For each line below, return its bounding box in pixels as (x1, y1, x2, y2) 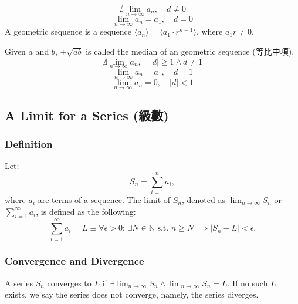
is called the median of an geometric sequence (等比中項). (86, 45, 294, 58)
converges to (47, 276, 92, 289)
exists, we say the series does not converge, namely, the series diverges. (5, 288, 259, 300)
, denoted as (182, 194, 225, 205)
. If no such (227, 276, 268, 289)
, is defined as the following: (36, 205, 136, 217)
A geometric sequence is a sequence (5, 25, 132, 38)
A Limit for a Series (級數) (5, 106, 169, 124)
